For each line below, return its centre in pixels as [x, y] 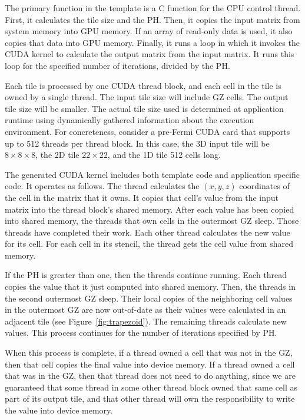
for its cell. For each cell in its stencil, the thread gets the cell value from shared [149, 244]
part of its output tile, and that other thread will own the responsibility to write [150, 398]
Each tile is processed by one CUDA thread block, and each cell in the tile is [143, 85]
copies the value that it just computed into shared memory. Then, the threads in [150, 287]
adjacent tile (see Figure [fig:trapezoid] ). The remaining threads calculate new [146, 321]
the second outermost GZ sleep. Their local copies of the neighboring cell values [149, 298]
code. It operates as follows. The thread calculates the [102, 186]
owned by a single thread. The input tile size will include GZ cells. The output [147, 97]
